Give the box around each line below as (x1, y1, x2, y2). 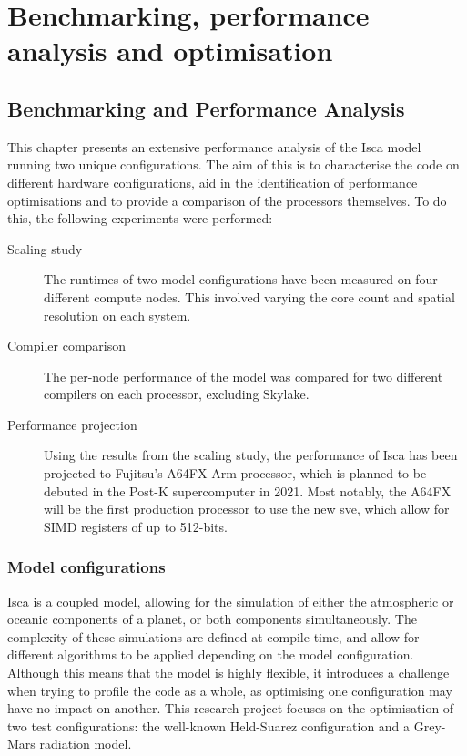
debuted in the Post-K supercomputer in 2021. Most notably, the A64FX (44, 481, 452, 500)
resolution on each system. (44, 305, 191, 324)
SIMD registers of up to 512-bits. (44, 516, 228, 536)
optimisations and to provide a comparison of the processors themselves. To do (7, 190, 447, 209)
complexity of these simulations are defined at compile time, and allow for (7, 627, 420, 646)
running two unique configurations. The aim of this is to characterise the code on (7, 155, 460, 174)
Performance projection (7, 414, 137, 434)
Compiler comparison (7, 336, 127, 355)
